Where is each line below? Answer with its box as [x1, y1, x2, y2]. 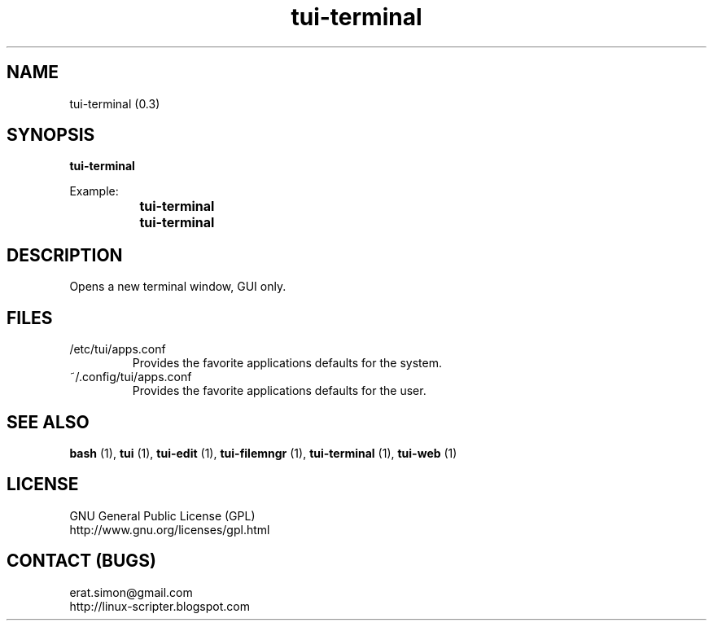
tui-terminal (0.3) [69, 96, 160, 111]
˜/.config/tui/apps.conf [69, 370, 192, 384]
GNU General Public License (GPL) [69, 508, 256, 523]
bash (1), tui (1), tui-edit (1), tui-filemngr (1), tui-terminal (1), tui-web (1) [69, 445, 457, 460]
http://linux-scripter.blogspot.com [69, 598, 250, 613]
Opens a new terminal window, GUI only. [69, 279, 287, 294]
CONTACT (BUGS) [7, 550, 156, 572]
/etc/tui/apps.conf [69, 342, 166, 357]
